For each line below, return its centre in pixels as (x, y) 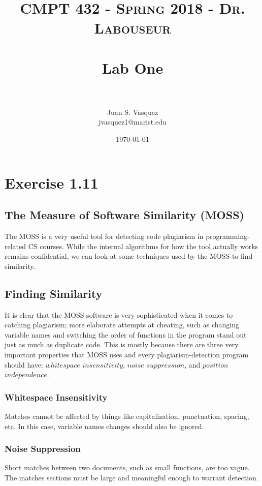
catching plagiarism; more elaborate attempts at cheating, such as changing (122, 325)
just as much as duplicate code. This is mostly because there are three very (122, 344)
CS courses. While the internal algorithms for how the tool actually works (143, 246)
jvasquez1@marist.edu (133, 122)
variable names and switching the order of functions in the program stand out (126, 334)
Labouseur (133, 28)
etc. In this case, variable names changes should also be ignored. (104, 426)
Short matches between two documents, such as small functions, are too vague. (127, 467)
